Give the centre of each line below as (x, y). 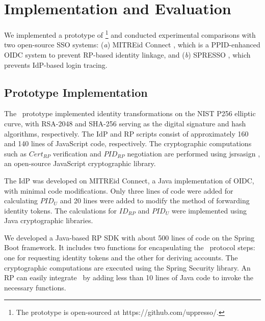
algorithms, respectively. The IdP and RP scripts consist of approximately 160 (126, 133)
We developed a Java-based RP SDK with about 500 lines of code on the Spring (129, 237)
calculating (21, 200)
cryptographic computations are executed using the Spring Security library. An (127, 267)
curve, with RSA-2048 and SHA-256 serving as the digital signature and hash (125, 123)
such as (16, 153)
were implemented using (209, 210)
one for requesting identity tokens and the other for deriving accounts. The (121, 258)
